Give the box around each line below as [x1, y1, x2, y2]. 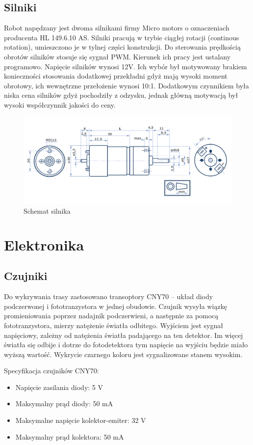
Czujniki [4, 268, 48, 283]
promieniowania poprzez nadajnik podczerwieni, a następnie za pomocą [4, 310, 219, 321]
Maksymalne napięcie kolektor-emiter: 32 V [15, 415, 146, 425]
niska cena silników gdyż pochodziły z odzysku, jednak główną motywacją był [4, 90, 238, 100]
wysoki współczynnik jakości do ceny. [4, 99, 116, 110]
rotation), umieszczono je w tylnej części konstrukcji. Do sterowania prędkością [4, 42, 241, 52]
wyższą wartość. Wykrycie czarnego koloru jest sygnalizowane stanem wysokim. [4, 349, 243, 359]
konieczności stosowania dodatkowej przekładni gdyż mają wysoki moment [4, 71, 228, 81]
